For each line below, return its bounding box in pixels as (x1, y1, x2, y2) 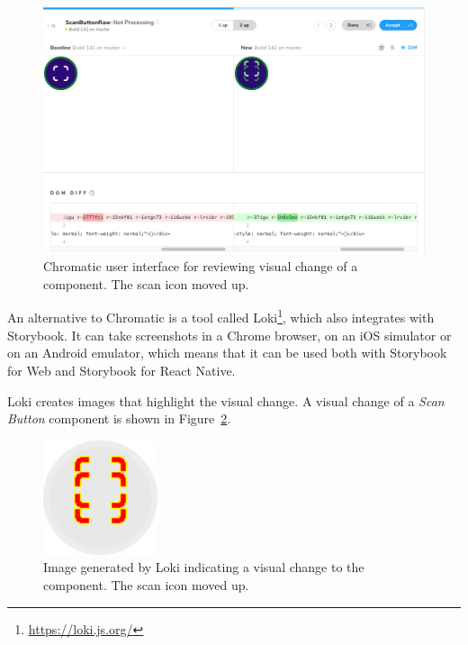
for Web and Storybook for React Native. (7, 360, 236, 379)
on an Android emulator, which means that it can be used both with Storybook (7, 343, 447, 362)
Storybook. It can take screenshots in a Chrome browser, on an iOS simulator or (7, 325, 452, 344)
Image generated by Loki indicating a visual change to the (43, 558, 364, 577)
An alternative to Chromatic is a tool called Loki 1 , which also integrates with (7, 305, 435, 327)
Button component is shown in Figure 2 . (7, 409, 231, 428)
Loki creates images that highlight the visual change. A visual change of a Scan (7, 391, 445, 410)
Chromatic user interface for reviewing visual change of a (43, 257, 358, 276)
